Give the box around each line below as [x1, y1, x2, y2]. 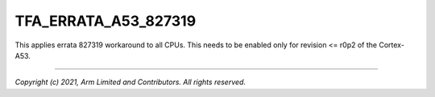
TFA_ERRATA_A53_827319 [14, 12, 197, 30]
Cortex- [379, 40, 404, 50]
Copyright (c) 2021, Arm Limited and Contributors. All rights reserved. [14, 77, 246, 87]
